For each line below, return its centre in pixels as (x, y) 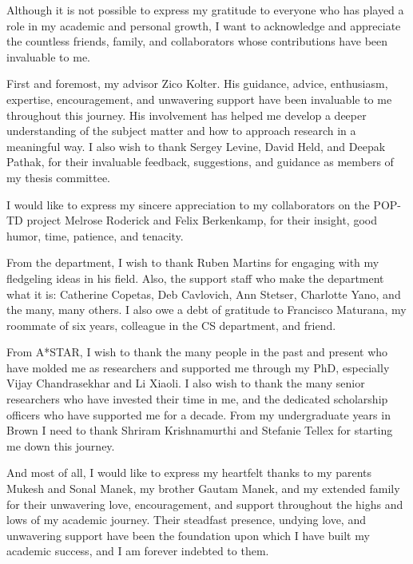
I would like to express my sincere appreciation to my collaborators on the (188, 204)
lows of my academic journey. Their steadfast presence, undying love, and (186, 520)
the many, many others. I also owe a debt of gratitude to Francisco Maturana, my (206, 310)
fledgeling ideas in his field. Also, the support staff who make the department (195, 278)
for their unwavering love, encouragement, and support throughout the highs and (205, 504)
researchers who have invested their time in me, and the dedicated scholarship (197, 399)
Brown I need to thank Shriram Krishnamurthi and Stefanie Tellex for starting (200, 430)
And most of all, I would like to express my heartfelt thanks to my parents (189, 473)
